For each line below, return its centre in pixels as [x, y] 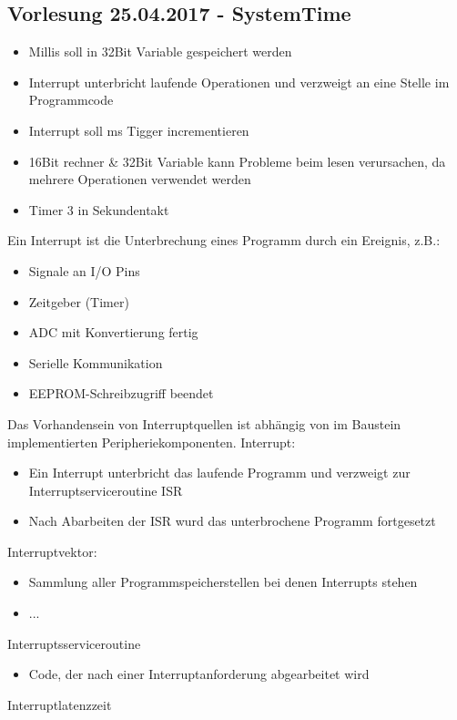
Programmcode [71, 100]
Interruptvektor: [52, 551]
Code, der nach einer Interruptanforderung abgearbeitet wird [199, 674]
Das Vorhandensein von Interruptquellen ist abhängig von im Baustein [204, 423]
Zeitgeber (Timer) [79, 301]
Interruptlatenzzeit [60, 704]
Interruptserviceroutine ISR [106, 490]
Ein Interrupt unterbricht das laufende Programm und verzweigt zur [219, 473]
